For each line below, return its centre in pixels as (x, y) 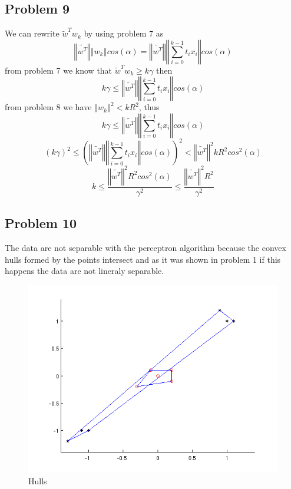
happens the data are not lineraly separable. (85, 271)
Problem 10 (41, 223)
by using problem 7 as (124, 33)
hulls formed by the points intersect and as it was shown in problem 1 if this (143, 259)
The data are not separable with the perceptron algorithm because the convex (145, 248)
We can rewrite (32, 33)
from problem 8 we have (48, 107)
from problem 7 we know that (59, 70)
